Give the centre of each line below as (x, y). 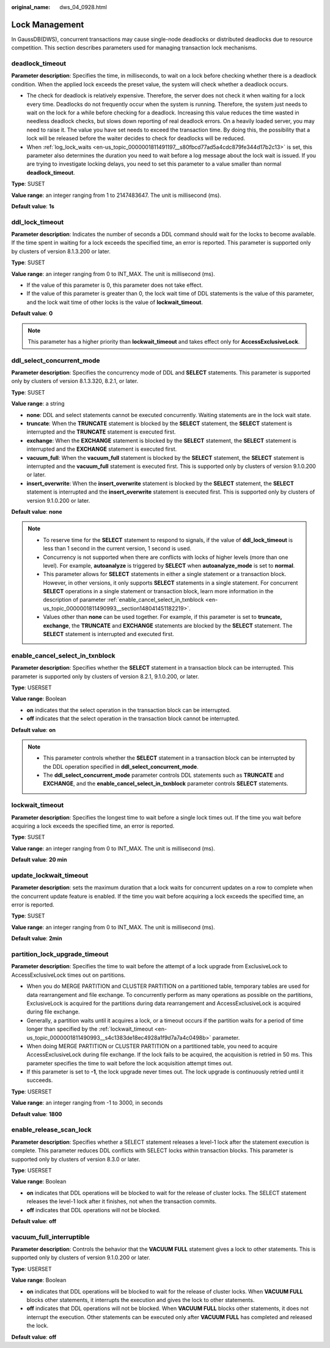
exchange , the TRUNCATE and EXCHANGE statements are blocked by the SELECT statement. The (168, 625)
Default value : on (34, 730)
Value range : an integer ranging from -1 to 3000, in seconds (87, 1103)
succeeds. (40, 1080)
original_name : (31, 7)
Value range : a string (38, 404)
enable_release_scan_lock (51, 1130)
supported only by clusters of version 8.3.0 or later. (76, 1159)
